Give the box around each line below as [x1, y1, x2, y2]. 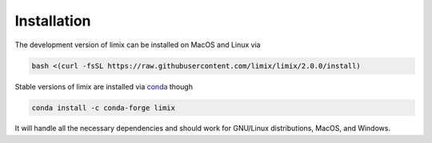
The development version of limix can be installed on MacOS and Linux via [14, 40, 261, 50]
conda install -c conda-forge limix [31, 103, 176, 112]
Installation [14, 12, 91, 30]
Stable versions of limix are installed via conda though [14, 81, 194, 91]
